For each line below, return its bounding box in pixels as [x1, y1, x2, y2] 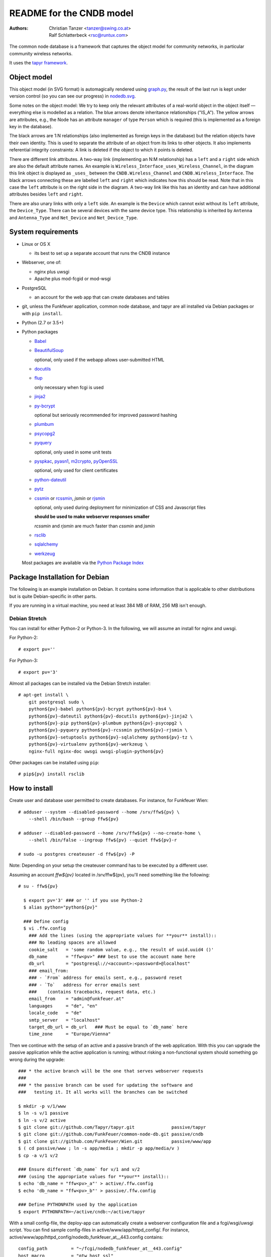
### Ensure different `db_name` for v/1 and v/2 [18, 1166, 140, 1173]
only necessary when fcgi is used [34, 384, 104, 390]
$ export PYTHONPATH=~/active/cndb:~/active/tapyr [18, 1209, 146, 1214]
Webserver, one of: [22, 259, 62, 265]
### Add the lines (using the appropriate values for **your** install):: [28, 933, 217, 938]
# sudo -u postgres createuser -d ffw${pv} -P [18, 851, 135, 857]
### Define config [23, 919, 69, 925]
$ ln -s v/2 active [18, 1117, 66, 1123]
